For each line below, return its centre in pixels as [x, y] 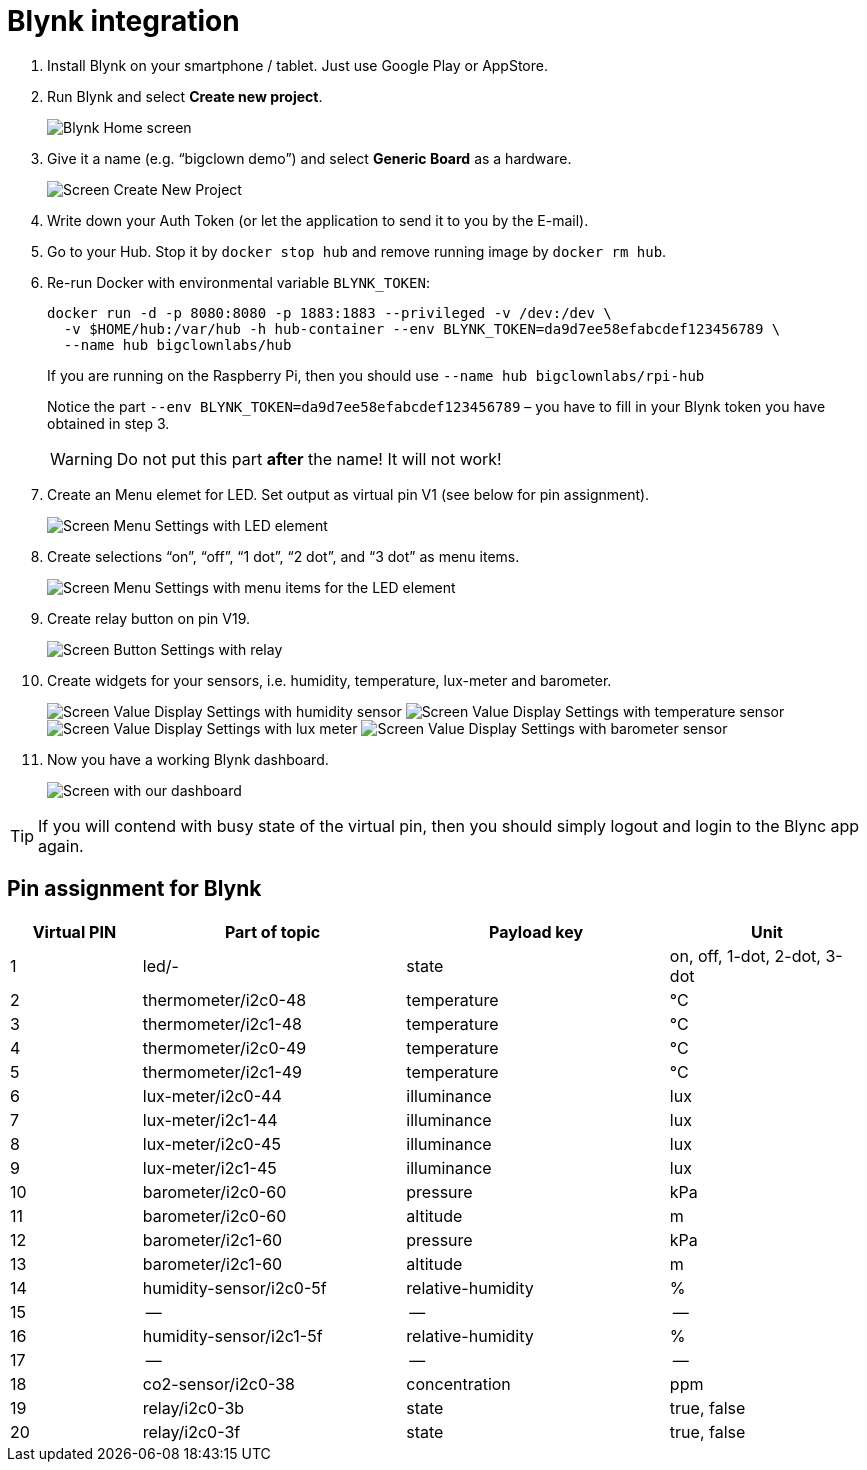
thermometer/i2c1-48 [222, 1023]
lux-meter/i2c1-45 [209, 1167]
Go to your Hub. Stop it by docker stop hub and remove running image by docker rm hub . [357, 251]
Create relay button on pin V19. [148, 618]
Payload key [536, 931]
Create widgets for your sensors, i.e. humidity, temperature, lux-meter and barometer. [329, 680]
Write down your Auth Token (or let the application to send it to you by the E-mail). [318, 220]
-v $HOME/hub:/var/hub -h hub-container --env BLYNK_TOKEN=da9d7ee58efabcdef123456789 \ [422, 328]
